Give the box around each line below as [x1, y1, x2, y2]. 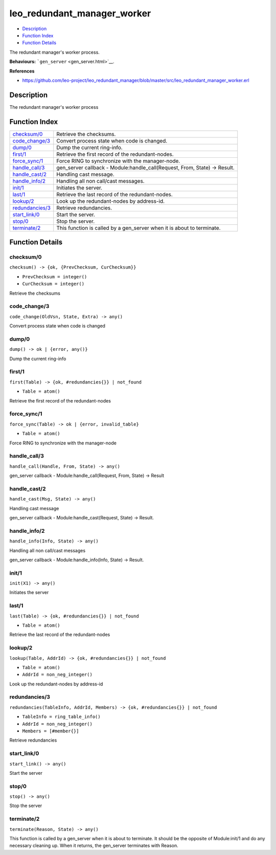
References [9, 68, 35, 74]
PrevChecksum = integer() [22, 274, 87, 279]
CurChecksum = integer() [22, 281, 84, 287]
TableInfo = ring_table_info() [22, 714, 101, 720]
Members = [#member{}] [22, 728, 79, 734]
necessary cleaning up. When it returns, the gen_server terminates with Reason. [9, 843, 178, 849]
